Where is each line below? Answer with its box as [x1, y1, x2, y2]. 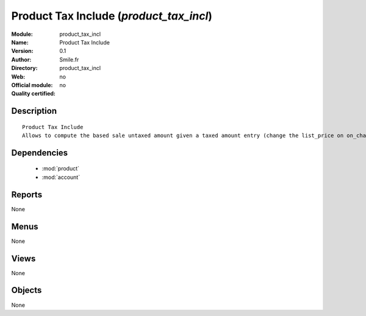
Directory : [11, 65, 38, 72]
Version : [11, 47, 34, 55]
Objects [11, 285, 42, 295]
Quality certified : [11, 90, 56, 97]
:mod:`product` [41, 165, 79, 172]
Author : [11, 55, 32, 63]
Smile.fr [59, 55, 79, 63]
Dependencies [11, 147, 68, 158]
